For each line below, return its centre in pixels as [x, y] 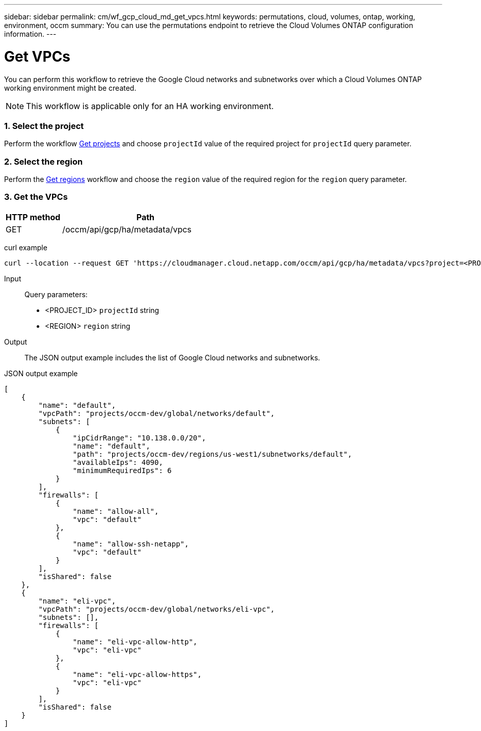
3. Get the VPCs [36, 197]
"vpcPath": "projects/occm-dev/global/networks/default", [157, 413]
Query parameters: [56, 294]
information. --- [30, 34]
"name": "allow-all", [116, 511]
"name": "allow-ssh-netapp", [131, 544]
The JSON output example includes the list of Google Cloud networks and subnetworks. [172, 357]
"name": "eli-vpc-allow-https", [137, 674]
